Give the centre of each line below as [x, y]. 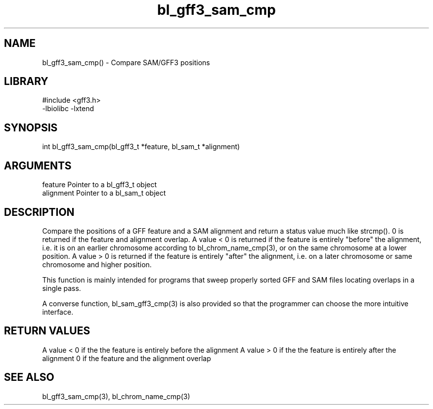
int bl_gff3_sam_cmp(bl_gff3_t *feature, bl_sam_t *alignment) [141, 147]
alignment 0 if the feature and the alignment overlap [127, 358]
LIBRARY [26, 82]
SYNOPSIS [31, 127]
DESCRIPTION [39, 212]
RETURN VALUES [47, 331]
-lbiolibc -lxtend [68, 109]
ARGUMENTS [38, 165]
